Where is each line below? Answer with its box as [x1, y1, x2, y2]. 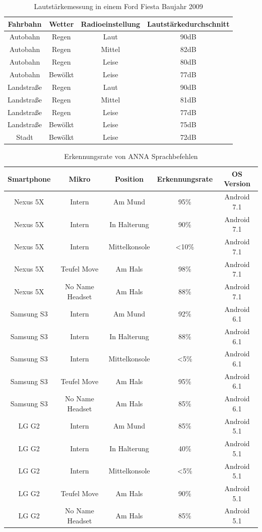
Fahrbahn [8, 18, 42, 29]
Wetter [49, 18, 74, 29]
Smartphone [8, 173, 51, 184]
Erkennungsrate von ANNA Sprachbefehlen [64, 151, 198, 162]
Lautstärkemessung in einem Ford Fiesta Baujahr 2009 [34, 1, 203, 11]
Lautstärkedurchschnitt [147, 18, 230, 29]
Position [114, 173, 144, 184]
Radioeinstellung [81, 18, 141, 29]
